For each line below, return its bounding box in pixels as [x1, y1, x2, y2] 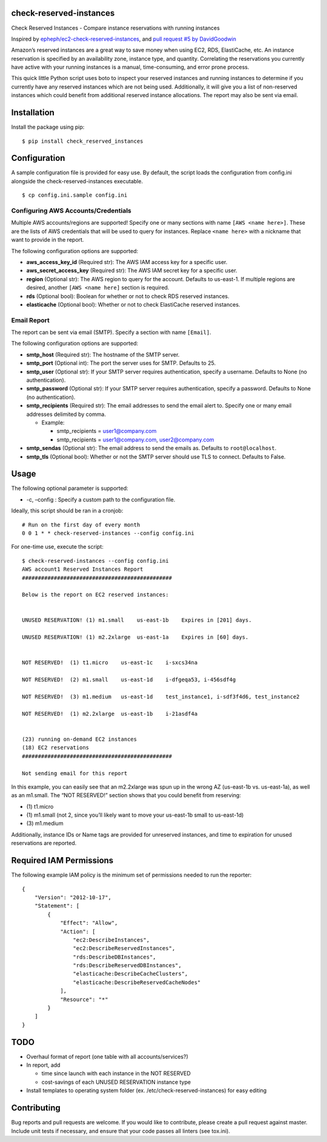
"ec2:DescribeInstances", [73, 936, 150, 943]
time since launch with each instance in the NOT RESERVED [41, 1070, 191, 1077]
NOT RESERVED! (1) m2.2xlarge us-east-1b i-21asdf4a [22, 710, 198, 717]
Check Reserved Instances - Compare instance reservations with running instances [11, 24, 220, 32]
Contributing [11, 1103, 61, 1113]
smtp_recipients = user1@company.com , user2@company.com [56, 436, 214, 443]
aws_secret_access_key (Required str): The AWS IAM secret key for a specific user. [26, 267, 237, 274]
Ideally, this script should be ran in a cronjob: [11, 507, 124, 514]
